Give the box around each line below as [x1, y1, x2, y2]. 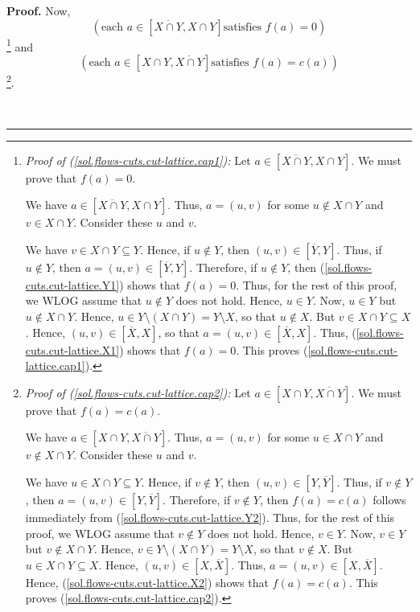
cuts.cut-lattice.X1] [25, 341, 120, 358]
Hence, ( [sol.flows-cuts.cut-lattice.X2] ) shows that [25, 573, 269, 590]
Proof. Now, [6, 2, 71, 18]
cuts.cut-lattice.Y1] [25, 276, 120, 293]
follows [373, 491, 406, 508]
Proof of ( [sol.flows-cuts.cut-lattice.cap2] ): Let [25, 384, 251, 400]
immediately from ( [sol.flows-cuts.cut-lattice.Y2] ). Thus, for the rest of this [25, 509, 395, 526]
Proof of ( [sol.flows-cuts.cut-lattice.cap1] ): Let [25, 151, 251, 168]
